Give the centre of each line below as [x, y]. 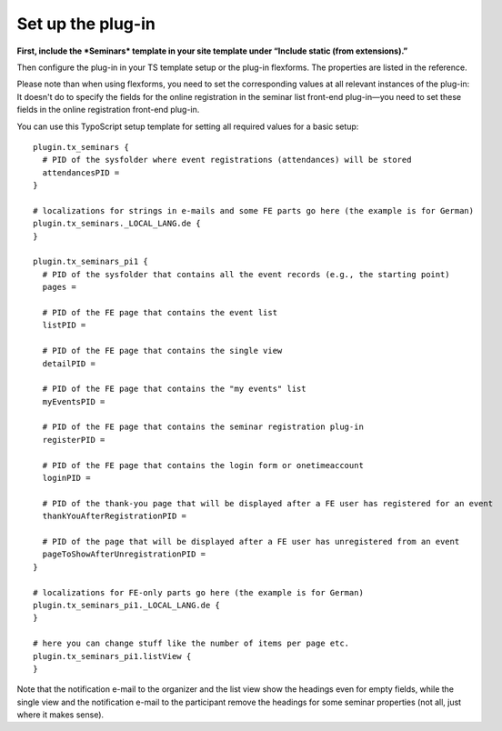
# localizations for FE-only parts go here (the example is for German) [198, 592]
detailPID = [69, 363]
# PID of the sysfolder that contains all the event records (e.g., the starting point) [246, 274]
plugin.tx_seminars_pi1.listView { [112, 656]
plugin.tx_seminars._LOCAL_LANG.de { [117, 224]
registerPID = [74, 440]
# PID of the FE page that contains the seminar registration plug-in [203, 427]
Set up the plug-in [86, 24]
